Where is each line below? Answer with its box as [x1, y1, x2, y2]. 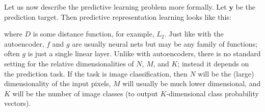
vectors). [4, 98, 31, 108]
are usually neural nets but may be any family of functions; [72, 38, 257, 49]
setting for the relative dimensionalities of [4, 58, 134, 68]
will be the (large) [198, 68, 254, 79]
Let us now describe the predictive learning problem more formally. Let [4, 2, 227, 12]
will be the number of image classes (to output [12, 88, 158, 98]
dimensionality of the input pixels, [4, 78, 111, 89]
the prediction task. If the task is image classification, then [4, 68, 188, 79]
